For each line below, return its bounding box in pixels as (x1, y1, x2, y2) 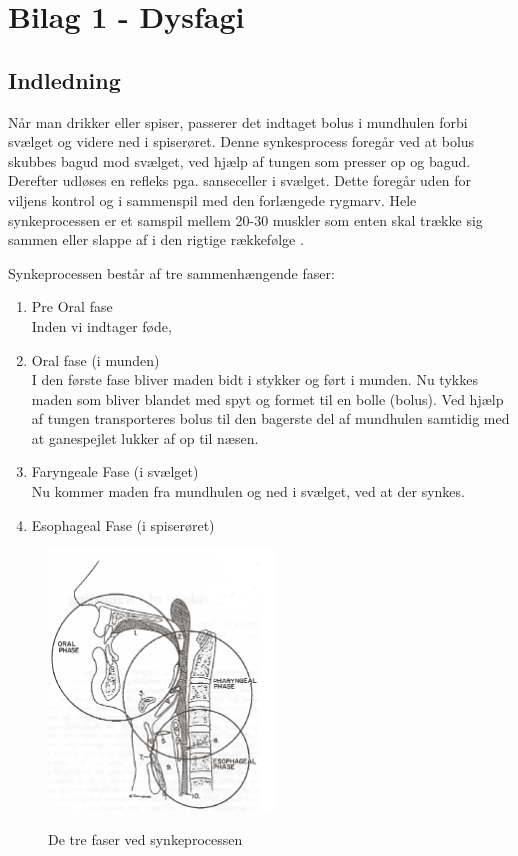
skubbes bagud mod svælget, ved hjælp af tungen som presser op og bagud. (8, 150, 471, 171)
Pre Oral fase (31, 296, 113, 317)
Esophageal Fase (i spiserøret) (31, 514, 215, 535)
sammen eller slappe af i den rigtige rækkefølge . (8, 229, 304, 250)
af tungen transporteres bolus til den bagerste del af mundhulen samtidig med (31, 408, 510, 429)
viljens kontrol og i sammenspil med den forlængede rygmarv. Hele (8, 189, 417, 210)
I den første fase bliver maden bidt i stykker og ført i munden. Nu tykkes (31, 369, 478, 390)
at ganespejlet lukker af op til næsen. (31, 427, 259, 448)
